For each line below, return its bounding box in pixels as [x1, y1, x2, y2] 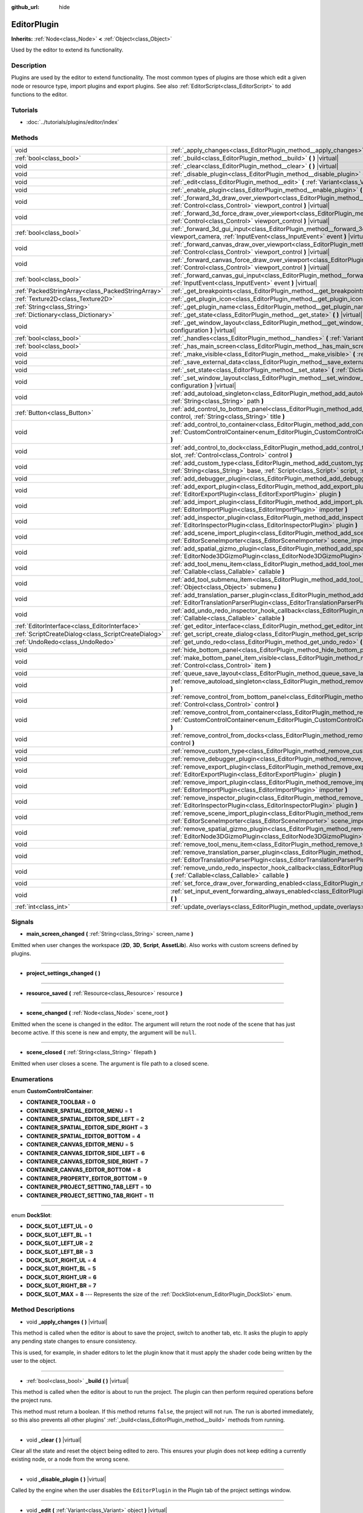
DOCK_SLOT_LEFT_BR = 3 [26, 1248, 93, 1255]
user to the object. [11, 1357, 57, 1365]
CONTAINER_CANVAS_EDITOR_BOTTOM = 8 [26, 1166, 142, 1173]
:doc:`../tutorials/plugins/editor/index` [26, 119, 119, 126]
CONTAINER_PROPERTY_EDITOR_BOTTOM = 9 [26, 1175, 148, 1182]
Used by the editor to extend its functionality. [11, 46, 123, 54]
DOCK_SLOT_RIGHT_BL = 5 [26, 1265, 96, 1272]
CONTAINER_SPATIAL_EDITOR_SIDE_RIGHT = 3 [26, 1124, 148, 1131]
